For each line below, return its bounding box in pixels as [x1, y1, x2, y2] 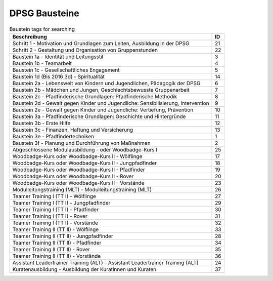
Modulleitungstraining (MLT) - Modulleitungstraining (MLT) [12, 186, 152, 193]
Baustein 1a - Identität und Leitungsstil [12, 53, 104, 60]
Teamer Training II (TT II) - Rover [12, 246, 90, 253]
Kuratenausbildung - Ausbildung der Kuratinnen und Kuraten [12, 266, 157, 273]
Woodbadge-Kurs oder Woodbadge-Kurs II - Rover [12, 173, 134, 180]
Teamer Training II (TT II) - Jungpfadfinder [12, 232, 113, 239]
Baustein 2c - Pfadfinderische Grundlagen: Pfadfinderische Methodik [12, 93, 177, 100]
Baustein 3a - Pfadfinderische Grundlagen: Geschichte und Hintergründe [12, 113, 186, 120]
